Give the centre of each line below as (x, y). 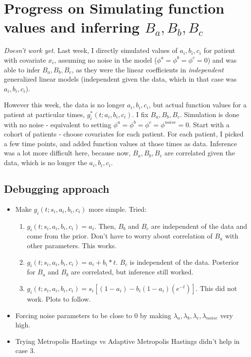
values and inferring (72, 27)
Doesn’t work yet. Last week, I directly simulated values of (91, 50)
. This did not (216, 288)
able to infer (22, 69)
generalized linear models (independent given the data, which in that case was (120, 79)
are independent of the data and (199, 226)
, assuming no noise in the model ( (106, 59)
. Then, (105, 226)
